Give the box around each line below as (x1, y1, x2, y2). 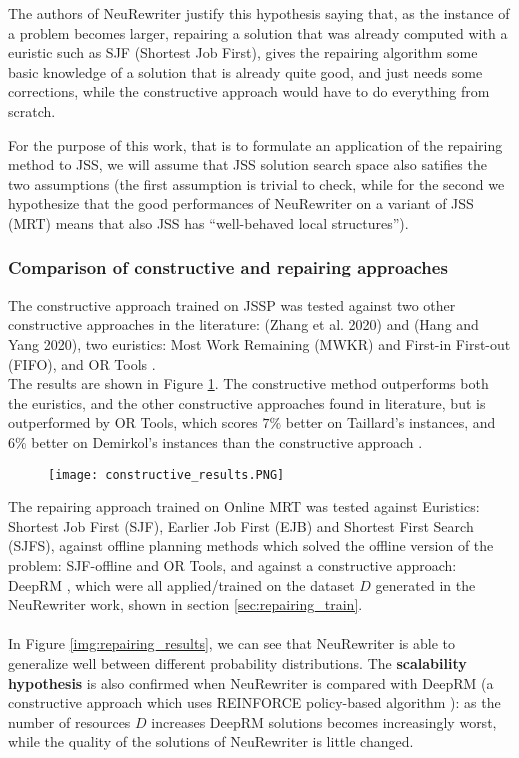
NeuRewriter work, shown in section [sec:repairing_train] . (8, 594, 363, 615)
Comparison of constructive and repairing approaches (8, 255, 448, 280)
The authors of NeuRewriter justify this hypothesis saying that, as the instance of (8, 3, 510, 23)
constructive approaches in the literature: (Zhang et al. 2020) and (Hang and (8, 314, 479, 335)
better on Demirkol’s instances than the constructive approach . (31, 431, 423, 452)
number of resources (8, 711, 131, 732)
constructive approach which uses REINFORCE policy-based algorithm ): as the (8, 692, 501, 713)
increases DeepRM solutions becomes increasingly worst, (151, 711, 497, 732)
